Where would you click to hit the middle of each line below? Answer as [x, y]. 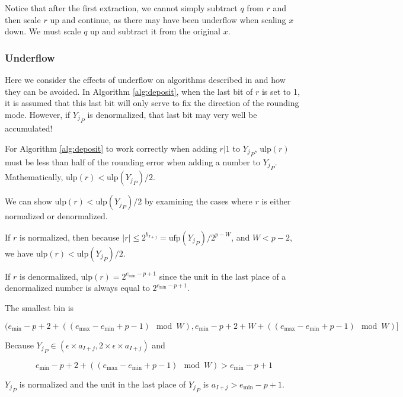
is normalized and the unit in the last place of [103, 384]
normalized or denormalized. [56, 216]
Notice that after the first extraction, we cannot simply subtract [121, 8]
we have [19, 253]
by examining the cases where [199, 201]
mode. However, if [38, 114]
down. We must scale [43, 31]
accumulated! [29, 128]
